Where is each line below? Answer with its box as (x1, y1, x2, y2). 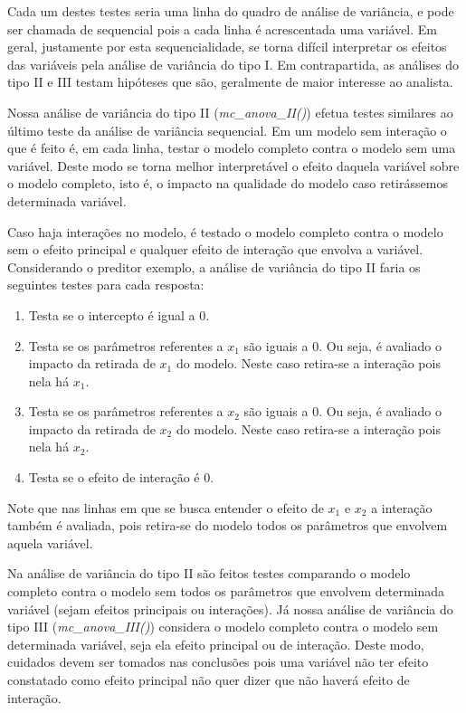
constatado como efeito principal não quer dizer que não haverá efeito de (7, 670, 410, 689)
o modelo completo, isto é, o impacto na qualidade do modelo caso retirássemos (7, 174, 448, 193)
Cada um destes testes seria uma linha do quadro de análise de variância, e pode (7, 2, 454, 20)
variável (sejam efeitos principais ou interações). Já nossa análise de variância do (7, 599, 453, 618)
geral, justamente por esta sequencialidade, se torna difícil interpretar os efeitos (7, 37, 447, 56)
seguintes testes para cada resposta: (7, 275, 204, 294)
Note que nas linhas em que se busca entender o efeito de (7, 498, 324, 517)
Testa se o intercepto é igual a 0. (28, 305, 210, 324)
